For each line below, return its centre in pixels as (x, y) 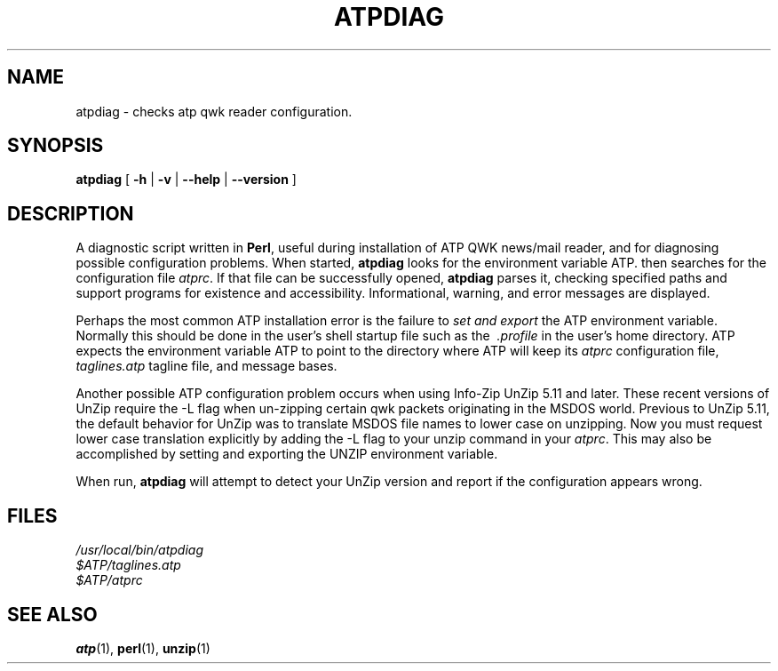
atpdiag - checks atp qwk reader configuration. (214, 111)
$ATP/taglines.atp (128, 565)
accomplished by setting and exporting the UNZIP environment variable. (287, 454)
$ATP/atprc (109, 580)
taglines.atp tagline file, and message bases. (206, 366)
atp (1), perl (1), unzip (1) (143, 648)
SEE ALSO (52, 614)
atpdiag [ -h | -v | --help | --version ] (186, 180)
